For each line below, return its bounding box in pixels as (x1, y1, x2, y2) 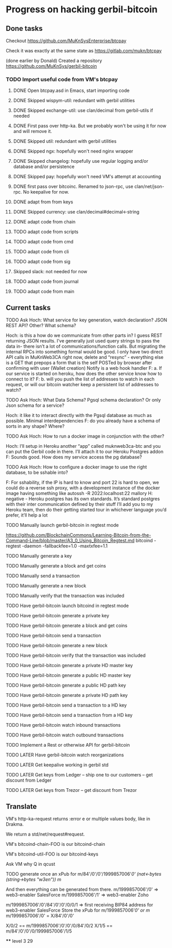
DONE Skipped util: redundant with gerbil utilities (13, 138, 117, 144)
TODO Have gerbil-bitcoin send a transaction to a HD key (6, 702, 127, 708)
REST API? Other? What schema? (6, 323, 77, 329)
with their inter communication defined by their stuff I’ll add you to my (6, 501, 154, 507)
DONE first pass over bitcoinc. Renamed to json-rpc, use (13, 183, 133, 189)
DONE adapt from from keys (13, 199, 73, 205)
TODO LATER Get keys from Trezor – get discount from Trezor (6, 787, 137, 793)
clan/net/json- (134, 183, 165, 189)
